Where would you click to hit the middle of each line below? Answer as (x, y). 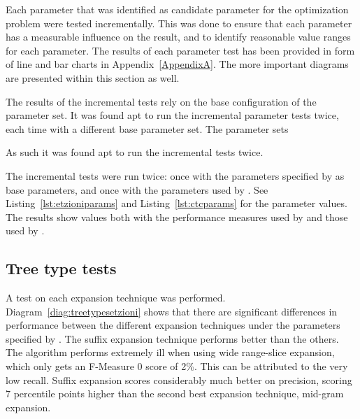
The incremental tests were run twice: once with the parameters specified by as (175, 175)
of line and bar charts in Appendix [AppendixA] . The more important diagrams (177, 64)
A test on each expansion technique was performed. (116, 298)
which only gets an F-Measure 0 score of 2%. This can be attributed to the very (177, 366)
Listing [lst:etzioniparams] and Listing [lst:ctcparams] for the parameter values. (177, 203)
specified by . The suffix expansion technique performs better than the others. (172, 338)
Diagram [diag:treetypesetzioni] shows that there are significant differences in (172, 311)
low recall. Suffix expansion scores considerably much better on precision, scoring (179, 379)
